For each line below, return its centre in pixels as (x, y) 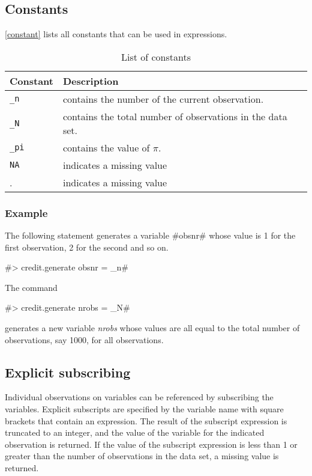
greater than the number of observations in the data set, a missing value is (142, 456)
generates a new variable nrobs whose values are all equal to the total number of (152, 327)
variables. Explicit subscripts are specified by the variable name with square (144, 408)
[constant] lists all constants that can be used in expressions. (116, 34)
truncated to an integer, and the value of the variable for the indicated (135, 432)
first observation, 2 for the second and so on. (87, 247)
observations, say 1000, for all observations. (84, 339)
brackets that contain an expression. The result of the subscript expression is (146, 420)
